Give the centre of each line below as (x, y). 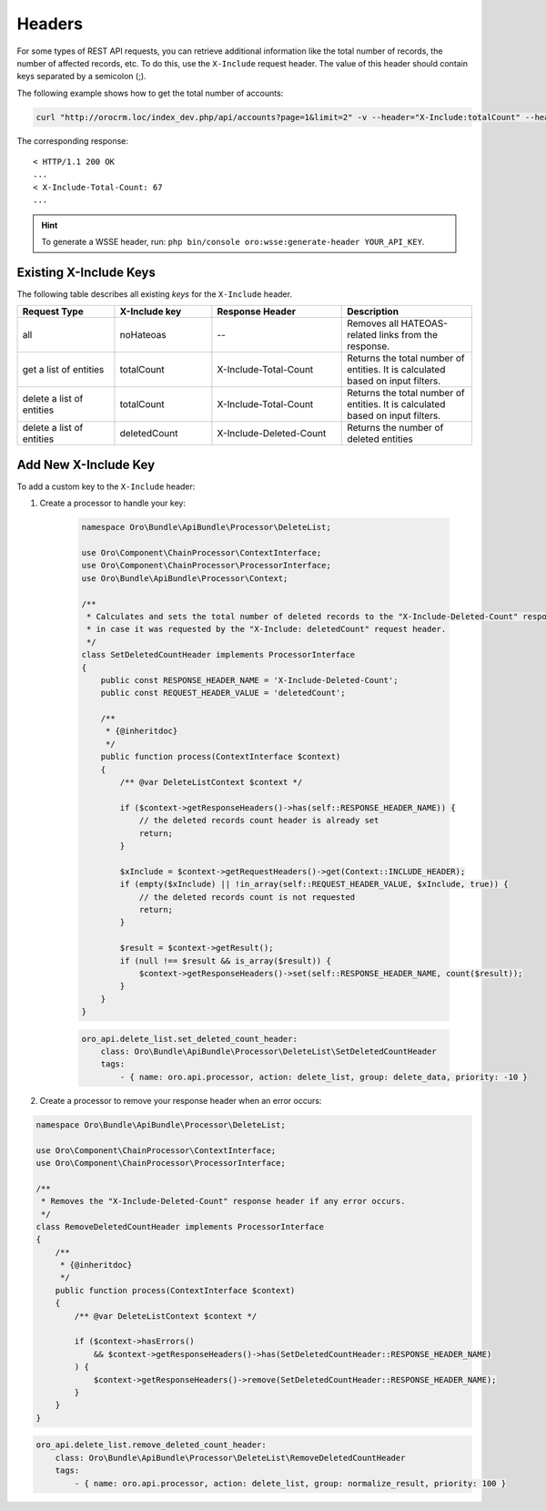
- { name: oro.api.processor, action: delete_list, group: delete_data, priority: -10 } (324, 1077)
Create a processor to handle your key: (113, 503)
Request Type (53, 311)
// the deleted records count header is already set (259, 821)
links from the (409, 335)
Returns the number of (395, 428)
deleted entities (380, 439)
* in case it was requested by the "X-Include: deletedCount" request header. (267, 629)
